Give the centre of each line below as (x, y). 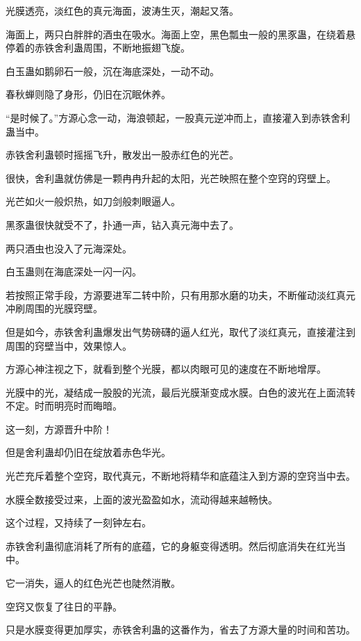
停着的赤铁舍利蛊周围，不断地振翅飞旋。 (98, 48)
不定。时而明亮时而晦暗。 (64, 406)
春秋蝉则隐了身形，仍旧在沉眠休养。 (88, 94)
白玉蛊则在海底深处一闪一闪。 (74, 271)
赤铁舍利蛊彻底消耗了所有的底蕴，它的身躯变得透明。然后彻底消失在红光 (171, 545)
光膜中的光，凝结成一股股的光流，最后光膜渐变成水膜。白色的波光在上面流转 (180, 392)
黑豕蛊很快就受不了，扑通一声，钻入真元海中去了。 (122, 224)
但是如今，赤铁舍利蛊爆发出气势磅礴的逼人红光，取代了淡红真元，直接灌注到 (180, 331)
